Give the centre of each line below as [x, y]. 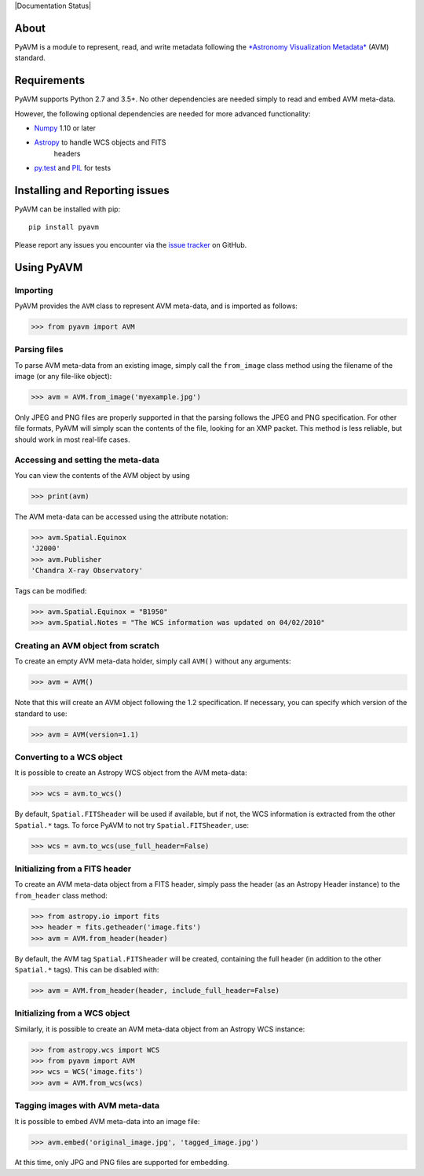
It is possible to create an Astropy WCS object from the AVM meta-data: [131, 773]
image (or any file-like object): [63, 377]
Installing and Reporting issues [92, 190]
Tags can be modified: [51, 591]
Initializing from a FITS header [73, 869]
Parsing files [39, 350]
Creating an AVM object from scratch [87, 645]
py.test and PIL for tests [73, 168]
